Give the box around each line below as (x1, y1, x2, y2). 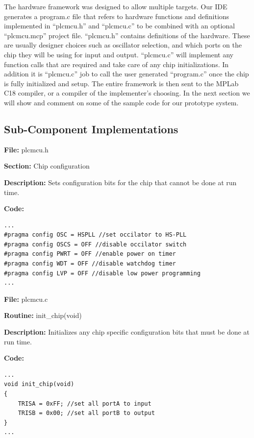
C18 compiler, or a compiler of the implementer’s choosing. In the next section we (4, 88, 250, 98)
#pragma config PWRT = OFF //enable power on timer (4, 250, 176, 258)
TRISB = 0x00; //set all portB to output (18, 410, 155, 417)
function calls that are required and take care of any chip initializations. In (4, 59, 229, 69)
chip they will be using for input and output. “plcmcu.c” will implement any (4, 49, 233, 59)
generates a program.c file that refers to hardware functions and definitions (4, 11, 229, 21)
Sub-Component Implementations (4, 121, 178, 136)
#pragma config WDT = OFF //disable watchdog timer (4, 260, 176, 268)
